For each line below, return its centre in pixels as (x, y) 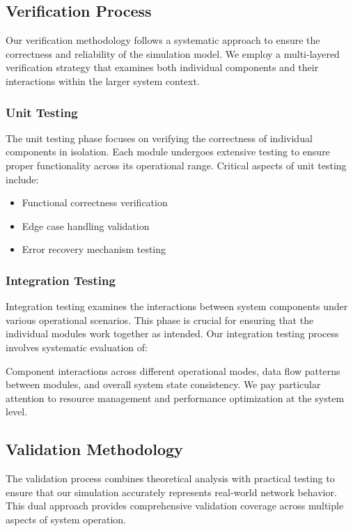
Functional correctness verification (95, 202)
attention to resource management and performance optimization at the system (175, 398)
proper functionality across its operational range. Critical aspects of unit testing (176, 165)
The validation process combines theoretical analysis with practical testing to (170, 478)
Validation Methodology (94, 449)
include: (22, 179)
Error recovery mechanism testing (94, 249)
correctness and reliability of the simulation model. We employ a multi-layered (173, 53)
